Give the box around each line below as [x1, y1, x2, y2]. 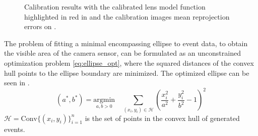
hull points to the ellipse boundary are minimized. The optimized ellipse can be [4, 67, 249, 78]
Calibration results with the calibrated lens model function [24, 2, 206, 12]
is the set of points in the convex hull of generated [85, 112, 240, 123]
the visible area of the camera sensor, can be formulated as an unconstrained [4, 48, 241, 58]
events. [4, 123, 25, 134]
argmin [93, 96, 115, 104]
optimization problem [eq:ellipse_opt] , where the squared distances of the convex [4, 57, 254, 68]
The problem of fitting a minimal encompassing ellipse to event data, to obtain [4, 38, 248, 48]
